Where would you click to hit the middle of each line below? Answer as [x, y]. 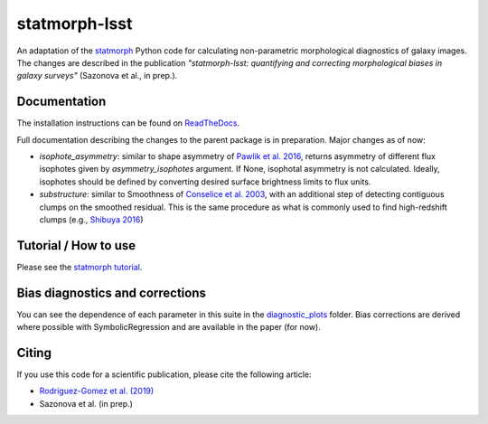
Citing [34, 353]
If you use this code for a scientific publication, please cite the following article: [164, 374]
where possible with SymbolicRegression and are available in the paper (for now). [169, 327]
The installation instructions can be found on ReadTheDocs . [128, 123]
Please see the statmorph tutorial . [80, 267]
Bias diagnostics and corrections [112, 292]
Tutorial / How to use [76, 245]
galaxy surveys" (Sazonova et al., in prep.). [97, 76]
